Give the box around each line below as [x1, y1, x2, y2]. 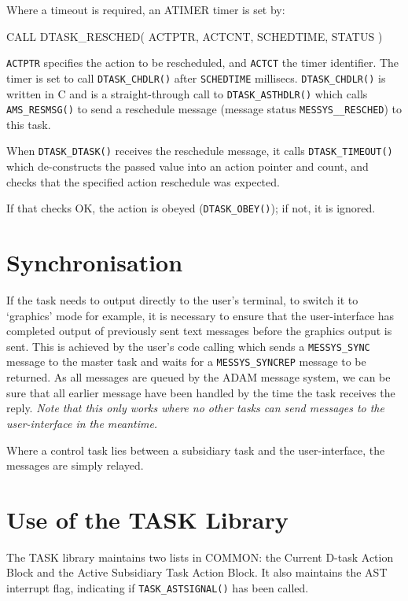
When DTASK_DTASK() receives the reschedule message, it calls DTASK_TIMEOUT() [6, 142, 393, 159]
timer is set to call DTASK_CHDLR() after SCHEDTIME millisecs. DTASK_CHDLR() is [6, 69, 386, 86]
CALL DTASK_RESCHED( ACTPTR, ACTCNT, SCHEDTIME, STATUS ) [6, 28, 383, 44]
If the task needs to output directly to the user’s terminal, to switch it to [6, 292, 358, 308]
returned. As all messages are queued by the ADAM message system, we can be [6, 369, 391, 385]
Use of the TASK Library [6, 503, 289, 535]
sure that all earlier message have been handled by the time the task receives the [6, 384, 395, 400]
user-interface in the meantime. [6, 415, 158, 431]
